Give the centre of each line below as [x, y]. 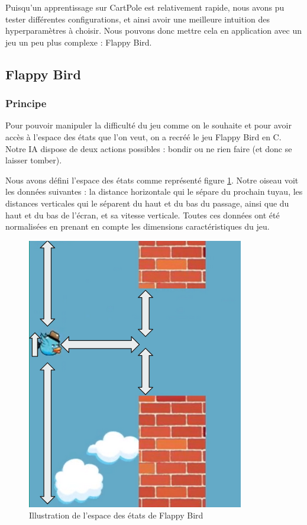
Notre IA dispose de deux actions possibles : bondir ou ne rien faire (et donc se [149, 148]
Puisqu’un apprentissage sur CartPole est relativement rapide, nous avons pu [145, 7]
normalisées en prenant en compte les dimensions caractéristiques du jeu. [138, 226]
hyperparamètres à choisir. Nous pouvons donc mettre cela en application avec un [153, 30]
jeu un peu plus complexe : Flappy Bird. [79, 42]
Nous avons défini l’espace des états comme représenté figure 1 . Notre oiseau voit [152, 180]
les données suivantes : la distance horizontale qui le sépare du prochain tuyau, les [154, 191]
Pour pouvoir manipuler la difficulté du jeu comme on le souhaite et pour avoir [148, 125]
